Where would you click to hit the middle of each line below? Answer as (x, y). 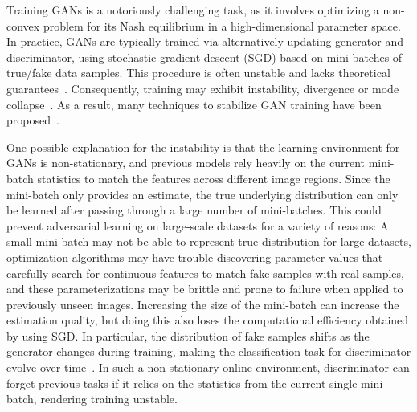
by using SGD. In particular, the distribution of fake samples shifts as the (188, 335)
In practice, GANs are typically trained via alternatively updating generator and (205, 41)
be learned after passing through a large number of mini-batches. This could (194, 210)
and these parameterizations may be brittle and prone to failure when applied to (205, 289)
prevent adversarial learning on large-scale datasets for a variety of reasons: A (198, 225)
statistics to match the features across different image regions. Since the (214, 178)
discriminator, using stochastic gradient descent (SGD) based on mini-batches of (204, 57)
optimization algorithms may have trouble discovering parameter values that (195, 257)
